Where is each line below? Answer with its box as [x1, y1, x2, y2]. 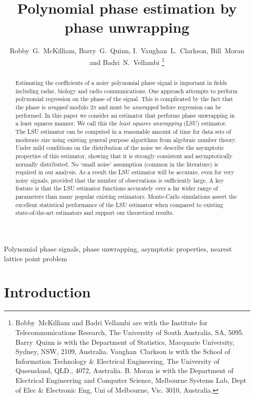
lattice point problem [4, 253, 67, 263]
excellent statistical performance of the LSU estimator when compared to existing [15, 200, 223, 209]
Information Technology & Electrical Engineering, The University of [15, 356, 219, 366]
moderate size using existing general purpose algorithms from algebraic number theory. [15, 135, 236, 144]
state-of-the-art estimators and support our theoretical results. [15, 209, 174, 217]
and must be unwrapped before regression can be [98, 103, 221, 111]
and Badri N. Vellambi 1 [89, 55, 165, 67]
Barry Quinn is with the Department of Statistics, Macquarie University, [15, 336, 234, 347]
